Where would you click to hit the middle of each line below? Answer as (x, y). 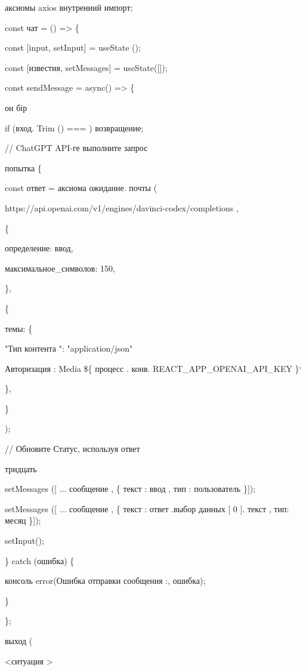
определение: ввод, (39, 248)
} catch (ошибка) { (40, 560)
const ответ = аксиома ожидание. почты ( (81, 188)
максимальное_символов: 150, (60, 268)
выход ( (19, 641)
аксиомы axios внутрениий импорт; (69, 7)
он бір (16, 107)
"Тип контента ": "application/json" (69, 348)
